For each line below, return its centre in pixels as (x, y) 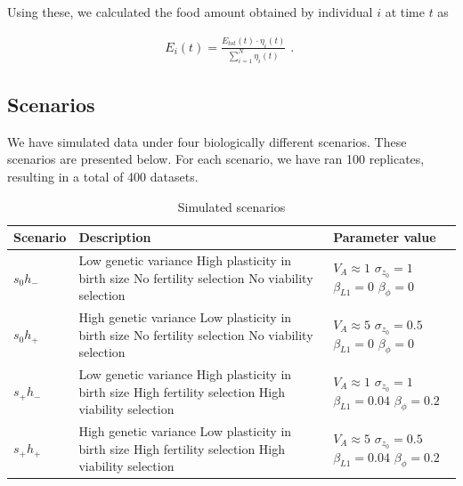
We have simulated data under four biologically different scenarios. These (207, 141)
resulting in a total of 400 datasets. (103, 177)
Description (115, 237)
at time (405, 12)
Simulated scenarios (231, 206)
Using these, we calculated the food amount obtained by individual (190, 12)
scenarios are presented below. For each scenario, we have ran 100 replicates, (216, 159)
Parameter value (385, 237)
